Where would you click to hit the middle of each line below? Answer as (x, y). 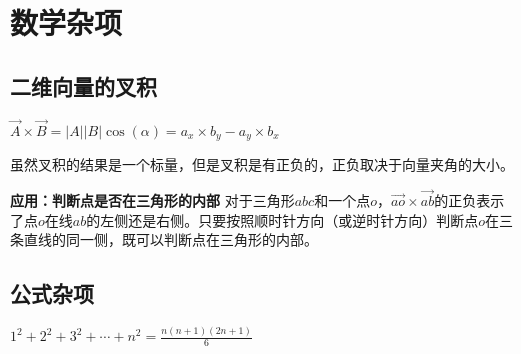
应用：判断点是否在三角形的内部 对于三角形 (152, 200)
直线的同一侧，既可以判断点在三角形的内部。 (170, 239)
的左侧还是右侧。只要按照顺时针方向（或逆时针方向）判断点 (282, 219)
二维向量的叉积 (83, 85)
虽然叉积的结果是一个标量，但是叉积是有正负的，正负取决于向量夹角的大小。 (262, 164)
